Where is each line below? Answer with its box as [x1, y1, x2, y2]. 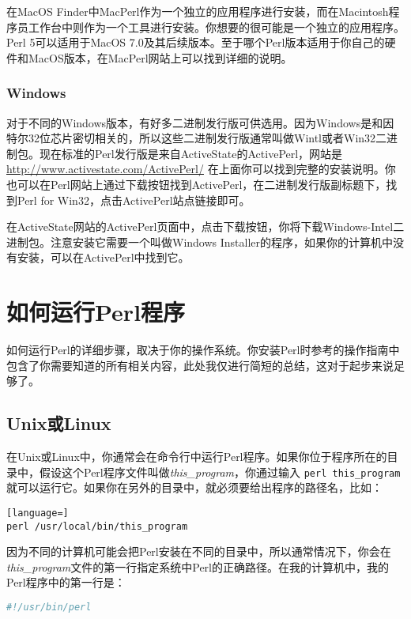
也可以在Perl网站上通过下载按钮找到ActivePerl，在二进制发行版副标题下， [6, 176, 386, 192]
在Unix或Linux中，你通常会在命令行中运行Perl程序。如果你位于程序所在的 [6, 448, 387, 465]
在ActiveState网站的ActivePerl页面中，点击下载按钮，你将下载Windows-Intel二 [6, 218, 405, 235]
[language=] [6, 507, 69, 519]
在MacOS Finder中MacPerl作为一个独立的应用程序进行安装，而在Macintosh [6, 3, 389, 19]
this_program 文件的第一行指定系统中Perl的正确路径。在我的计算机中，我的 [6, 558, 390, 575]
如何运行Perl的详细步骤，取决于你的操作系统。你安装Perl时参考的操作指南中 [6, 342, 400, 358]
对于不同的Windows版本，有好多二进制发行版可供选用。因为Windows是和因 [6, 114, 394, 130]
